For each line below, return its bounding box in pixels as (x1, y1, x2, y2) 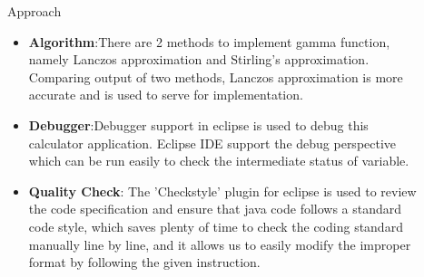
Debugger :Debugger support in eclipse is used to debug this (28, 115, 369, 134)
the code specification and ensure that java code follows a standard (28, 199, 402, 218)
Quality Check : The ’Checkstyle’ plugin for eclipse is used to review (28, 181, 417, 200)
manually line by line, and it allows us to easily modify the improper (28, 234, 411, 253)
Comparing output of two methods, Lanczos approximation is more (28, 67, 403, 86)
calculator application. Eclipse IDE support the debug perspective (28, 133, 397, 152)
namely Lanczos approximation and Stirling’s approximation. (28, 50, 370, 69)
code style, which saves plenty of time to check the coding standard (28, 216, 403, 235)
